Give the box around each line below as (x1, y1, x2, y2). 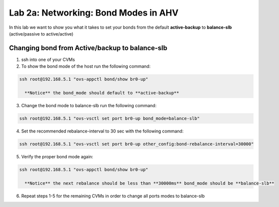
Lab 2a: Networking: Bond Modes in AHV (9, 7, 179, 18)
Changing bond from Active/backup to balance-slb (9, 44, 168, 52)
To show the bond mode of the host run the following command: (21, 63, 151, 69)
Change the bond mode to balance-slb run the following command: (21, 102, 157, 108)
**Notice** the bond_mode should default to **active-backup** (24, 90, 179, 95)
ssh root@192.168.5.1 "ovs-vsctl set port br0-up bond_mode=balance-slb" (19, 115, 200, 121)
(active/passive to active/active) (9, 31, 74, 37)
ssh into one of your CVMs (21, 56, 75, 62)
